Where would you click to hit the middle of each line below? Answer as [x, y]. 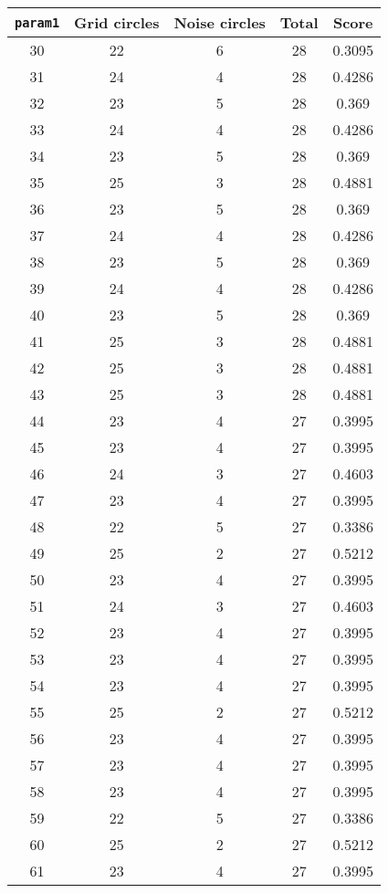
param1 [37, 22]
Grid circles [117, 22]
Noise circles [220, 22]
